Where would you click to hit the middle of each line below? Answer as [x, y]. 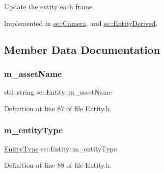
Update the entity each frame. [49, 6]
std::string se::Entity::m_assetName [58, 92]
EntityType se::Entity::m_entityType [60, 148]
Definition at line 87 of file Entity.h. [58, 108]
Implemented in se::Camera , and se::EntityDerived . [81, 23]
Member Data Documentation [82, 49]
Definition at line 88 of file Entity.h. [58, 165]
